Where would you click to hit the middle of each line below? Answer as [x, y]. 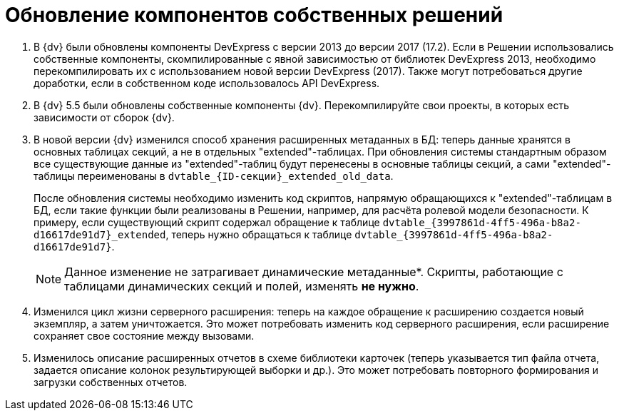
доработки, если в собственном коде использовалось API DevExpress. [207, 83]
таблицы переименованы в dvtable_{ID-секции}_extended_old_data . [214, 176]
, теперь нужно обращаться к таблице [259, 234]
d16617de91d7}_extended [100, 234]
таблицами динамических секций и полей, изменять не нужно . [242, 286]
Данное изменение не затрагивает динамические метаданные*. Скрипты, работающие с [314, 272]
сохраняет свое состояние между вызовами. [144, 335]
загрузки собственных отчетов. [111, 382]
